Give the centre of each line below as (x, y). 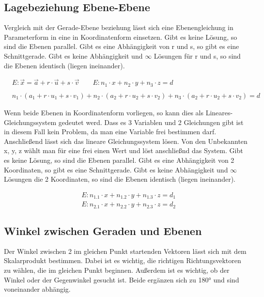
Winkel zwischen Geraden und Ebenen (103, 231)
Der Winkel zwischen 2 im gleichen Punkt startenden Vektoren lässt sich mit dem (125, 251)
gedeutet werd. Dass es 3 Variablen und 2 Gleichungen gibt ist (151, 122)
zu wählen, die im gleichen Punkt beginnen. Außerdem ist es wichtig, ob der (117, 270)
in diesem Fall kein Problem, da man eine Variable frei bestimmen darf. (110, 132)
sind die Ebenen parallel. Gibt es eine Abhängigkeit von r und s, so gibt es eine (122, 46)
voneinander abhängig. (37, 289)
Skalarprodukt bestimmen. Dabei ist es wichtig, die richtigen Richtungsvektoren (123, 260)
